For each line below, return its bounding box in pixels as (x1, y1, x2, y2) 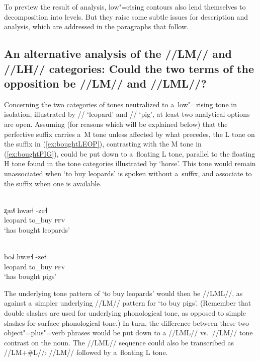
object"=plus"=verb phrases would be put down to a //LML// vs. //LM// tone (4, 327, 253, 338)
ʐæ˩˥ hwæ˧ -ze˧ (4, 204, 48, 215)
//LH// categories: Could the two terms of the (4, 60, 254, 76)
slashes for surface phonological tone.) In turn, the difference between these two (4, 317, 249, 328)
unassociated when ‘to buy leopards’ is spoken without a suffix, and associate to (4, 168, 252, 178)
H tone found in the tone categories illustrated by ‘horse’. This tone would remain (4, 158, 256, 169)
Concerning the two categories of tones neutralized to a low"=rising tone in (4, 99, 237, 109)
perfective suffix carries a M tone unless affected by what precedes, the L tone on (4, 128, 255, 139)
